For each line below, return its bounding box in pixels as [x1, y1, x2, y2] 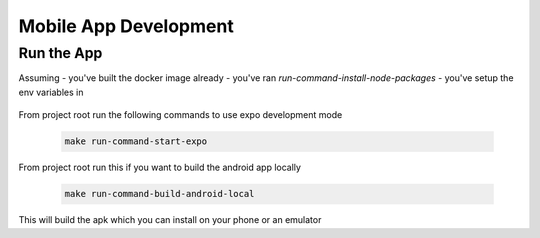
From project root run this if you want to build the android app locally [18, 161, 302, 174]
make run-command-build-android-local [64, 188, 255, 200]
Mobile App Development [18, 15, 234, 37]
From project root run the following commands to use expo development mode [18, 109, 343, 121]
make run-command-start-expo [64, 136, 208, 147]
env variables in [18, 86, 84, 98]
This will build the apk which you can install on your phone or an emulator [18, 214, 322, 226]
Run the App [18, 44, 103, 62]
